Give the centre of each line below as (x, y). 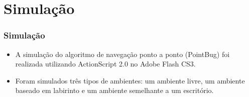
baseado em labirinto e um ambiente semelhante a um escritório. (114, 90)
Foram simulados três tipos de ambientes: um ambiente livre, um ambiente (130, 80)
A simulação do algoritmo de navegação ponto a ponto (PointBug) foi (122, 54)
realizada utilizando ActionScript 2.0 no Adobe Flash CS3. (105, 64)
